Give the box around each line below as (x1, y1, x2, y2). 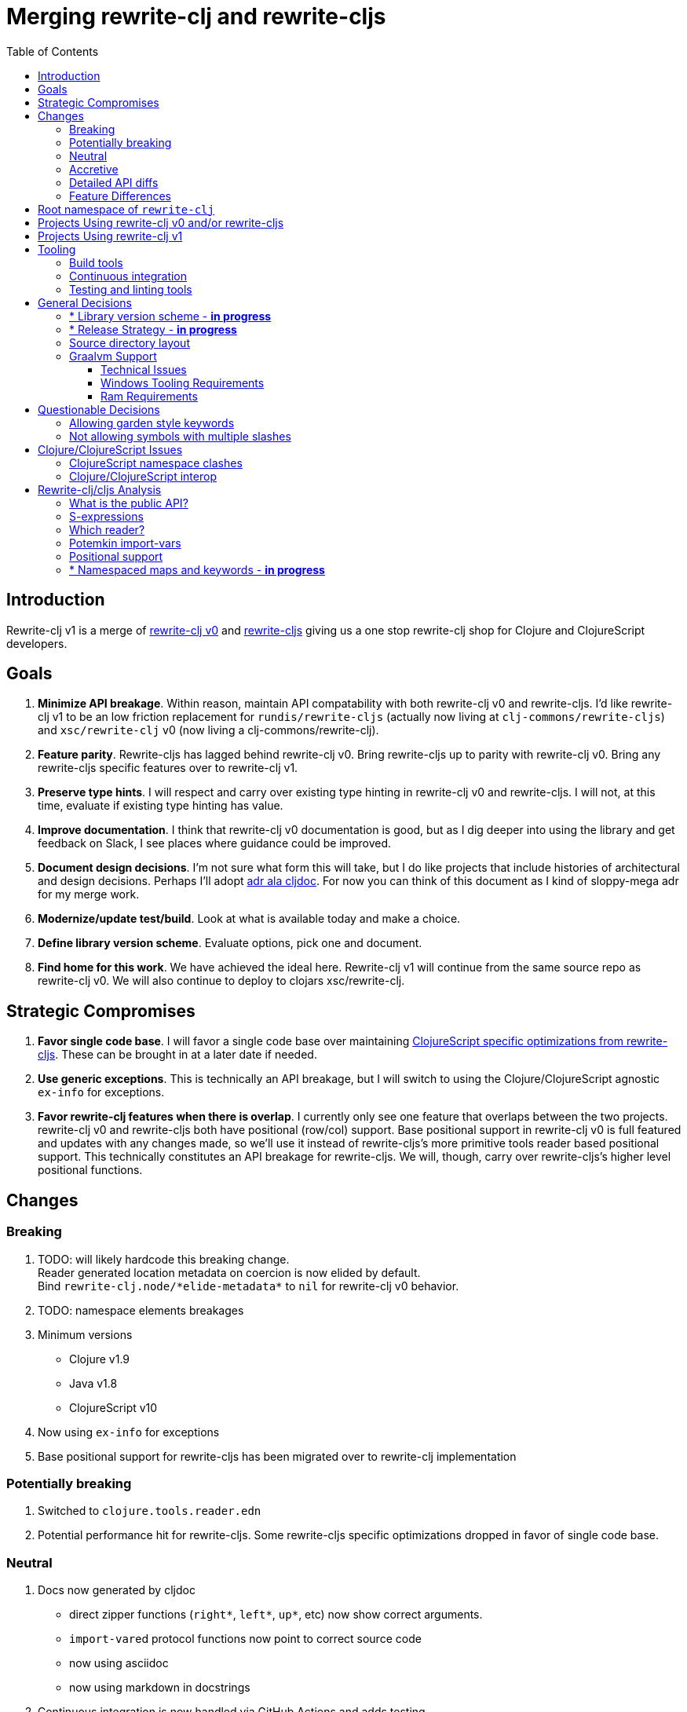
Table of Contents (6, 44, 99, 58)
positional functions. (38, 1163, 143, 1177)
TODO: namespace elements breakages (38, 1303, 244, 1317)
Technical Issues (100, 362, 187, 376)
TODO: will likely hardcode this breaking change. (38, 1252, 290, 1266)
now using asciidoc (69, 1656, 169, 1670)
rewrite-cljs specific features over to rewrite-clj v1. (38, 761, 298, 775)
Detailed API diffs (69, 175, 159, 189)
